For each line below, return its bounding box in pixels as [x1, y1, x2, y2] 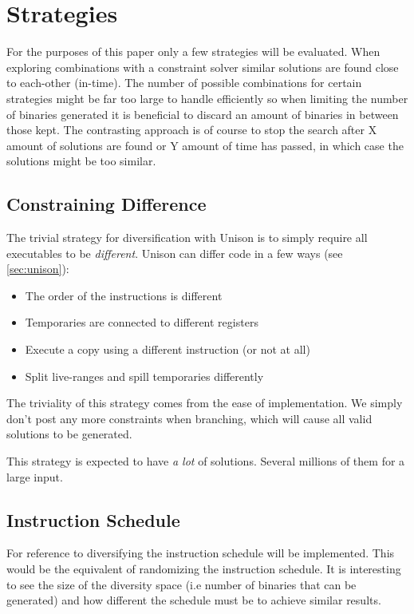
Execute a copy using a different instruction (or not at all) [25, 341, 310, 358]
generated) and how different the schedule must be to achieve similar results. [6, 592, 381, 608]
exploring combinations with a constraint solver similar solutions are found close [6, 58, 399, 75]
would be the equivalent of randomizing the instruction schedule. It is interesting [6, 561, 401, 576]
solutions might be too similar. [6, 153, 156, 169]
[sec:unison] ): [6, 260, 69, 277]
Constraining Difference [6, 192, 207, 216]
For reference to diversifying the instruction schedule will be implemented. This [6, 545, 395, 561]
